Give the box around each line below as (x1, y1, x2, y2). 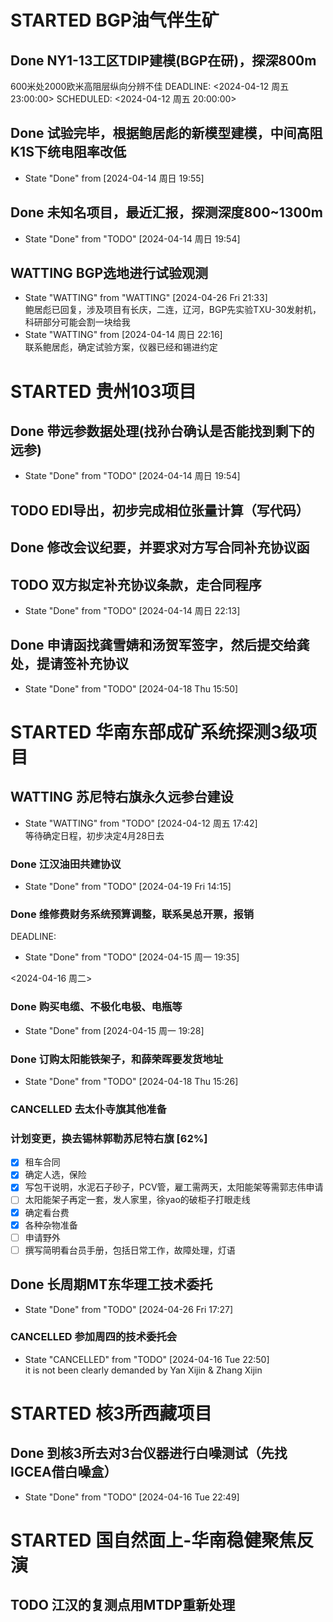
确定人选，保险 (24, 1169, 87, 1181)
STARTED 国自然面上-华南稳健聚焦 (10, 1529, 297, 1552)
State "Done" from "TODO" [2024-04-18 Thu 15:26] (24, 1076, 239, 1088)
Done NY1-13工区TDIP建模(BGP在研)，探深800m (10, 52, 317, 69)
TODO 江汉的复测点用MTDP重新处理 (10, 1597, 236, 1614)
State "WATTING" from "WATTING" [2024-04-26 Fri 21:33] (24, 292, 268, 304)
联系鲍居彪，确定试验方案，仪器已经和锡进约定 (24, 341, 218, 353)
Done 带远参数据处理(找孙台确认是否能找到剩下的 (10, 423, 315, 440)
